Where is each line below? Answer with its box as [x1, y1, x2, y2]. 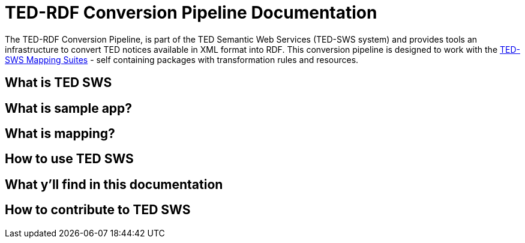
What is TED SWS [5, 75, 112, 91]
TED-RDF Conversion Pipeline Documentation [5, 2, 377, 23]
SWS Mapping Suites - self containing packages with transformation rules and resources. [5, 54, 359, 65]
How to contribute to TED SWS [5, 202, 191, 218]
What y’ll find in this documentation [5, 176, 223, 192]
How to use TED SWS [5, 151, 134, 167]
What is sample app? [5, 100, 133, 116]
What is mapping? [5, 126, 115, 142]
